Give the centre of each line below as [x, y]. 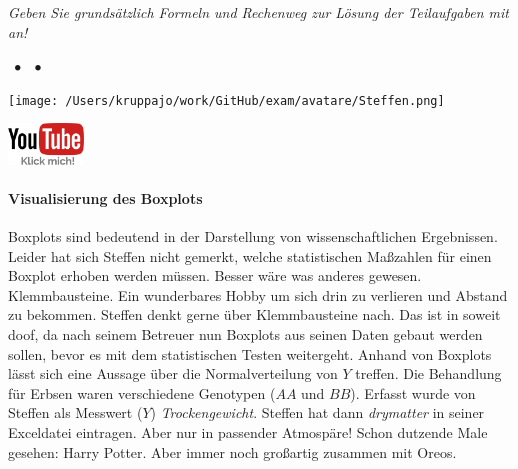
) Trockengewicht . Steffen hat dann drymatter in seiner [317, 412]
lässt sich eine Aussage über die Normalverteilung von [173, 373]
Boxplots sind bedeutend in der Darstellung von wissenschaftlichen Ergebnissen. [253, 236]
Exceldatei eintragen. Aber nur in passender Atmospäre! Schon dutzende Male [248, 431]
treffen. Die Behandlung [428, 373]
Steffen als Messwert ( [75, 412]
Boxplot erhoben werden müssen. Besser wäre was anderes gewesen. [215, 275]
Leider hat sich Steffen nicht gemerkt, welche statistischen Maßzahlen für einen [250, 255]
